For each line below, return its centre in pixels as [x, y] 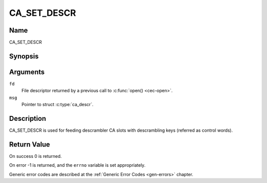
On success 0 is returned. [35, 156]
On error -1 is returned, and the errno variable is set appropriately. [77, 165]
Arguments [27, 72]
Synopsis [24, 56]
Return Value [30, 144]
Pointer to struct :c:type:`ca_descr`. [57, 105]
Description [28, 118]
